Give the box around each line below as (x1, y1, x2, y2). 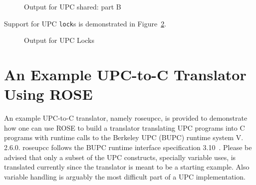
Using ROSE (4, 84, 93, 104)
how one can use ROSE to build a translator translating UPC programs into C (4, 122, 245, 133)
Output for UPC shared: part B (24, 1, 121, 11)
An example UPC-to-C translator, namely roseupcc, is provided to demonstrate (4, 113, 248, 123)
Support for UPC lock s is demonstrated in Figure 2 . (4, 18, 167, 28)
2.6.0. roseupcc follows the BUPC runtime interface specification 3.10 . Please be (4, 142, 252, 152)
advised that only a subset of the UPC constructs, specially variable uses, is (4, 152, 236, 162)
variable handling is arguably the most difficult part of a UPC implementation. (4, 171, 246, 182)
